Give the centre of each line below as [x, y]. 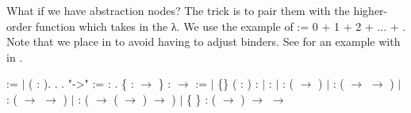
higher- [371, 10]
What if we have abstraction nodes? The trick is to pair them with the [178, 10]
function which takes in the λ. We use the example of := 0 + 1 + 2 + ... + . [221, 26]
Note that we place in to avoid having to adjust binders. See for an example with [204, 41]
